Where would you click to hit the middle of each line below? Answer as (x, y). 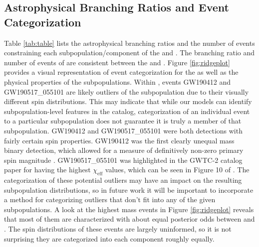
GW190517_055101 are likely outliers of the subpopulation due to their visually (127, 91)
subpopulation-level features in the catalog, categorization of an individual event (127, 111)
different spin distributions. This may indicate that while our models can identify (128, 101)
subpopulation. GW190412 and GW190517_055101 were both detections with (123, 130)
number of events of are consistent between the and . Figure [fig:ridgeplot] (117, 62)
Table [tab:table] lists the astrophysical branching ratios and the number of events (129, 43)
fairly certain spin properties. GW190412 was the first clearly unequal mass (119, 140)
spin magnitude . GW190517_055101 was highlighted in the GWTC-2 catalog (123, 160)
